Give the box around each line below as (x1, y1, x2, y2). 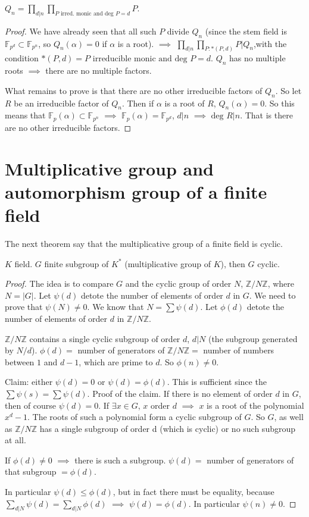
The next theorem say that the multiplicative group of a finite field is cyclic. (5, 237, 283, 249)
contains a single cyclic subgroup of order (29, 332, 180, 344)
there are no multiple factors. (45, 64, 152, 77)
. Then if (121, 96, 154, 109)
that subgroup (5, 465, 57, 478)
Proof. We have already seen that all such (5, 24, 157, 37)
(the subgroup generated (208, 332, 298, 344)
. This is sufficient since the (167, 375, 267, 388)
